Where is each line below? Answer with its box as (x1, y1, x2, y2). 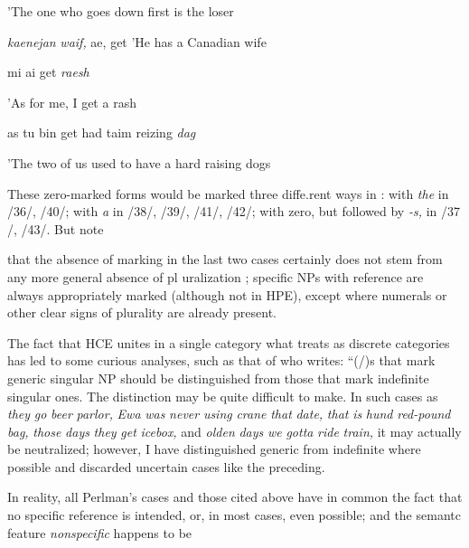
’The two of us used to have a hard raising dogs (7, 153, 271, 172)
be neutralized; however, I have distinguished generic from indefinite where (7, 439, 421, 458)
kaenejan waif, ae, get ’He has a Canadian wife (7, 32, 267, 51)
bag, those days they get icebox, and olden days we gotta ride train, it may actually (7, 421, 462, 440)
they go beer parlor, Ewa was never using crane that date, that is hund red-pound (7, 404, 451, 423)
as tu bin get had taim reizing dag (7, 123, 196, 142)
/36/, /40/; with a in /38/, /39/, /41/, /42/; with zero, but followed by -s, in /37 (7, 202, 460, 221)
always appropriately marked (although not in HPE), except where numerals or (7, 285, 447, 304)
